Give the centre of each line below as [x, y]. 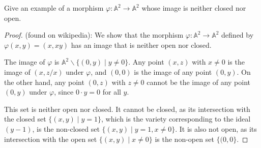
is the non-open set [184, 139]
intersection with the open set [51, 139]
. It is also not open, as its [216, 128]
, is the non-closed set [66, 128]
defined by [238, 35]
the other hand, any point [44, 82]
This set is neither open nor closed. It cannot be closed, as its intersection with [127, 109]
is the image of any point [173, 71]
